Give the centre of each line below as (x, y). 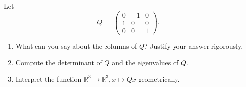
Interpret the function (49, 78)
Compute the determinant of (59, 62)
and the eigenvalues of (145, 62)
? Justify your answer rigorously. (194, 46)
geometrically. (159, 78)
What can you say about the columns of (76, 46)
